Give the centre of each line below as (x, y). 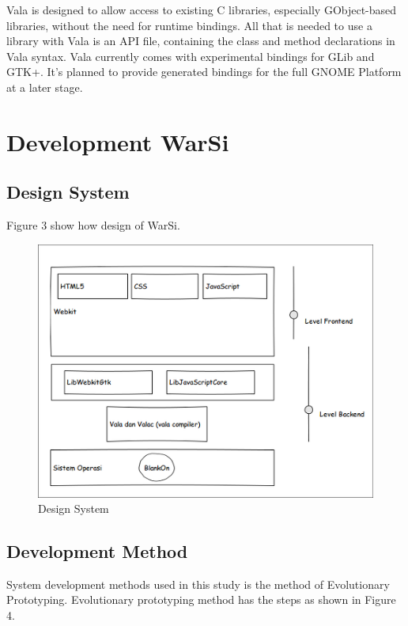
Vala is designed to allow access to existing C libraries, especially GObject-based (202, 9)
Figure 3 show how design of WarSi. (93, 225)
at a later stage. (45, 87)
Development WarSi (118, 141)
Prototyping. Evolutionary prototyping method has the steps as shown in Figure (201, 599)
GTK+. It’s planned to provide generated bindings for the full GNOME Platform (204, 72)
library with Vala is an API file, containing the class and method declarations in (201, 41)
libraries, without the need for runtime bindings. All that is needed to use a (189, 25)
